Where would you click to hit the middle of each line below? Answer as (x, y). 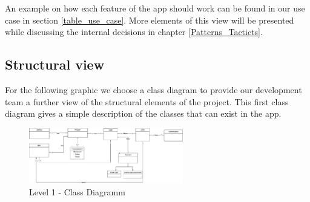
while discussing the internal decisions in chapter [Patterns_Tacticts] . (134, 32)
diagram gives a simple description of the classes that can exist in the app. (143, 113)
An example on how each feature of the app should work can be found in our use (155, 8)
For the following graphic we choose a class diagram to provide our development (153, 89)
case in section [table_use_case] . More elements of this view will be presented (150, 20)
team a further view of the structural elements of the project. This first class (147, 101)
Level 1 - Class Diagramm (77, 191)
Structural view (55, 64)
